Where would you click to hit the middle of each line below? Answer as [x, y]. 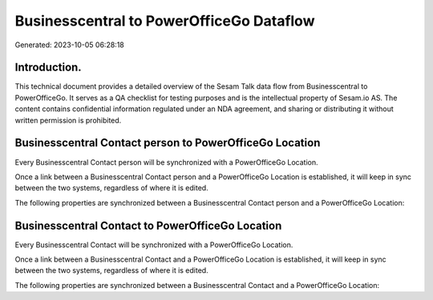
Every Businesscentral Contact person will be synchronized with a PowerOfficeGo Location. [166, 162]
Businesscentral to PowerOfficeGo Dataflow [165, 21]
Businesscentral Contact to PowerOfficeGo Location [148, 225]
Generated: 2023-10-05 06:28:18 [69, 45]
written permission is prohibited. [68, 120]
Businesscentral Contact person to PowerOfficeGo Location [168, 143]
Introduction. [48, 68]
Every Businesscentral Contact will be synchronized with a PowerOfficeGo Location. [154, 245]
